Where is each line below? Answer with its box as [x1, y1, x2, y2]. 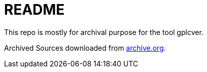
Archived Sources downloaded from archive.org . [4, 43, 166, 52]
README [4, 1, 65, 18]
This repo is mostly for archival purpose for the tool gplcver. [4, 27, 203, 37]
